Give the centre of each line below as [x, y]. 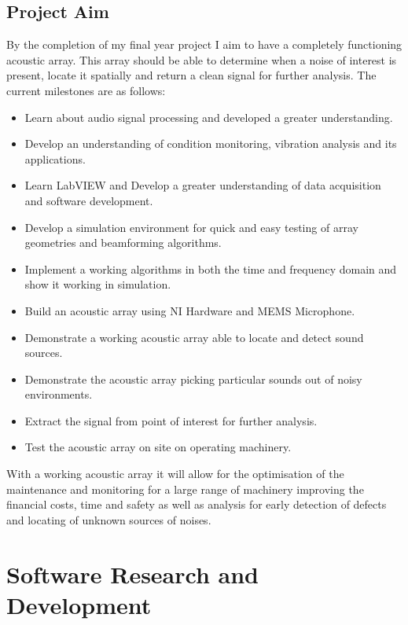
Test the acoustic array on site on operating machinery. [158, 447]
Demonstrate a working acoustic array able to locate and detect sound [194, 337]
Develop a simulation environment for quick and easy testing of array [191, 227]
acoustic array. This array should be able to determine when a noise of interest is [202, 59]
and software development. [89, 200]
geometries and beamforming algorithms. [123, 243]
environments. [59, 394]
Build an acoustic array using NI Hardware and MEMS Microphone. [190, 310]
